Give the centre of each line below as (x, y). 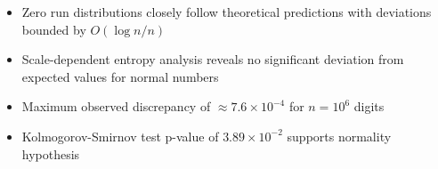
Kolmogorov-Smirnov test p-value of (120, 136)
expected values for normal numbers (120, 76)
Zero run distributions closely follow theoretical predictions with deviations (227, 12)
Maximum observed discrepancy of (116, 106)
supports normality (339, 136)
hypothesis (51, 153)
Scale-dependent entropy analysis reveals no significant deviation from (213, 59)
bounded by (54, 29)
